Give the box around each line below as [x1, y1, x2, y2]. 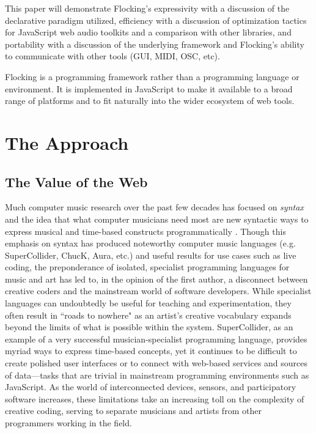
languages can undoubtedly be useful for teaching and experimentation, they [5, 297, 292, 309]
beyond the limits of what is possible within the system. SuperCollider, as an [5, 320, 293, 333]
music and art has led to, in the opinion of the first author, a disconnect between [5, 272, 308, 285]
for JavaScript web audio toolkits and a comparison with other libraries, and [5, 26, 292, 39]
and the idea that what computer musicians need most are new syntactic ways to [5, 212, 309, 225]
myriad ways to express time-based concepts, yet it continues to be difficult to [5, 344, 297, 357]
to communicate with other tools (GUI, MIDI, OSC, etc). [5, 50, 220, 62]
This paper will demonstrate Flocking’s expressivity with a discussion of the [5, 2, 290, 14]
